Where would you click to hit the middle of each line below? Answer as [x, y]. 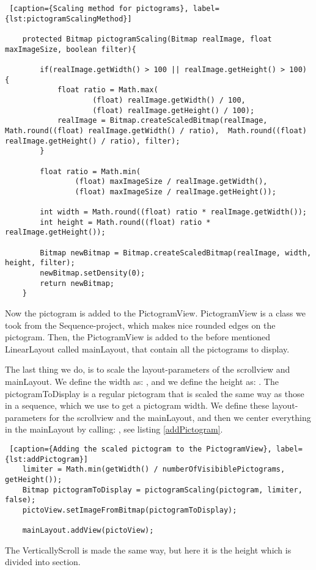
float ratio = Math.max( [108, 90]
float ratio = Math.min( [90, 171]
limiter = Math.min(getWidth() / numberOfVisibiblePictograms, [154, 470]
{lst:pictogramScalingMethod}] [68, 19]
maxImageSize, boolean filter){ [71, 49]
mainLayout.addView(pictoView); [88, 531]
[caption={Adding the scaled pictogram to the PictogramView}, [141, 449]
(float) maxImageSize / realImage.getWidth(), [171, 182]
